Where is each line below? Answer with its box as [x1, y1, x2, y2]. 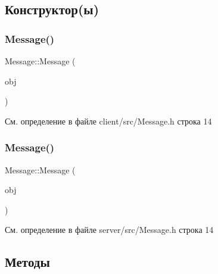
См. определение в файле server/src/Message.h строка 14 [5, 223, 214, 236]
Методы [5, 253, 50, 271]
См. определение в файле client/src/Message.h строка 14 [5, 114, 212, 127]
